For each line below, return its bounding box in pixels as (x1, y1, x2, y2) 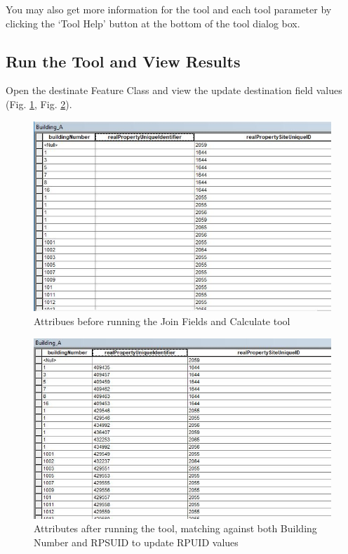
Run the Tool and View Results (6, 50, 241, 72)
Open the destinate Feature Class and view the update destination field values (6, 83, 342, 98)
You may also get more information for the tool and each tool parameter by (6, 2, 332, 16)
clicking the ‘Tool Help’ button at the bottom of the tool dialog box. (6, 15, 300, 30)
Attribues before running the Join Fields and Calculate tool (34, 314, 290, 329)
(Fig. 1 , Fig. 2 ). (6, 96, 72, 111)
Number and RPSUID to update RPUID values (34, 534, 239, 549)
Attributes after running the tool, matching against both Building (34, 521, 317, 536)
